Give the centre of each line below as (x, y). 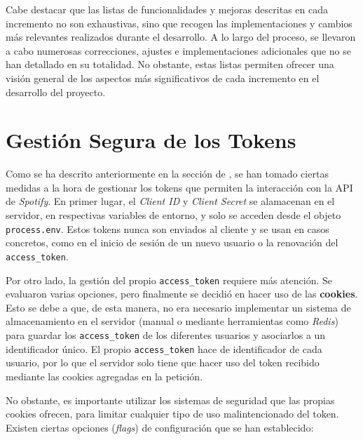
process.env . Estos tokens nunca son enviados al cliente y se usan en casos (167, 228)
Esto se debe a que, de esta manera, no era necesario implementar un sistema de (178, 307)
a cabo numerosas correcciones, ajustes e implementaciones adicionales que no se (178, 50)
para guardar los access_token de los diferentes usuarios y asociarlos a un (166, 335)
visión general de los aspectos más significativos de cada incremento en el (163, 78)
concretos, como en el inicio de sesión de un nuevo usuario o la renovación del (172, 242)
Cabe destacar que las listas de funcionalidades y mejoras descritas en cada (167, 9)
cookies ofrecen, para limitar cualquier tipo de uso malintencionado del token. (172, 414)
